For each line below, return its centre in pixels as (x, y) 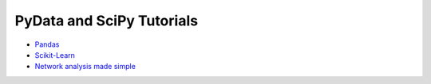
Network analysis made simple (85, 67)
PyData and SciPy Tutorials (107, 21)
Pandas (47, 44)
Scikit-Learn (55, 55)
